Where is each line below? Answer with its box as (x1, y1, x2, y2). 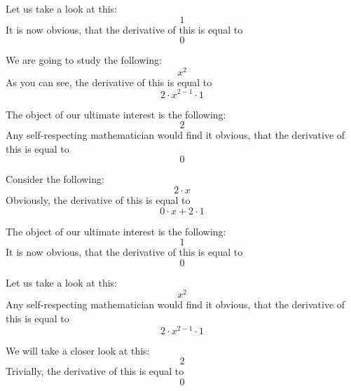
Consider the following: (6, 172, 104, 186)
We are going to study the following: (6, 53, 162, 67)
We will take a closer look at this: (6, 343, 150, 357)
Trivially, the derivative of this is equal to (6, 364, 184, 378)
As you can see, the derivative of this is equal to (6, 74, 212, 89)
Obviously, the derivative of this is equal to (6, 192, 191, 207)
